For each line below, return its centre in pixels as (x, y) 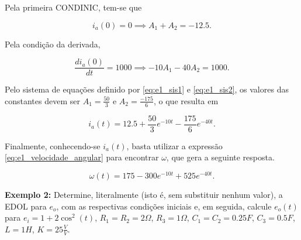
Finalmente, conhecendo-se (53, 145)
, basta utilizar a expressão (174, 145)
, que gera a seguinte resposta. (220, 157)
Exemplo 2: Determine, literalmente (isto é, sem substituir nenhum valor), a (144, 194)
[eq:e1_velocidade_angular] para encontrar (82, 157)
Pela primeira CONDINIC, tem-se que (73, 7)
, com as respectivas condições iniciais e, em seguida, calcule (164, 206)
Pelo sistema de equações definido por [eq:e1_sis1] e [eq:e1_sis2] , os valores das (147, 89)
